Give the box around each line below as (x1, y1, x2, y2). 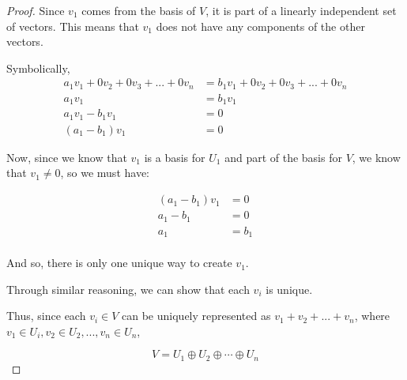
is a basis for (144, 149, 205, 165)
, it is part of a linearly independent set (205, 2, 397, 18)
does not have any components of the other (156, 17, 365, 34)
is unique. (266, 280, 313, 297)
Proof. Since (6, 2, 65, 18)
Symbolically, (6, 59, 70, 76)
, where (354, 307, 390, 324)
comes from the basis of (81, 2, 196, 18)
